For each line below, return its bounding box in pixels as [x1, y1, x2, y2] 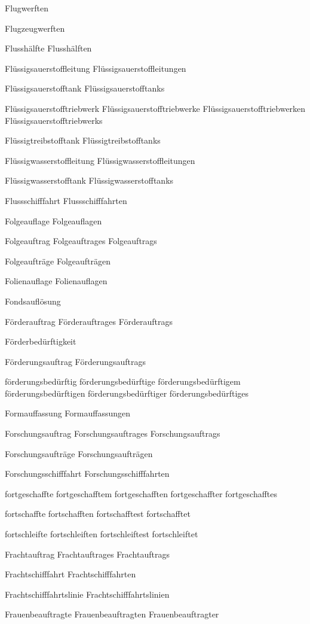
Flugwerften [5, 2, 48, 14]
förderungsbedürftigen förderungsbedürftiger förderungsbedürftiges [5, 386, 249, 399]
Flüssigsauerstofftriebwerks [5, 114, 103, 126]
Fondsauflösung [5, 294, 61, 307]
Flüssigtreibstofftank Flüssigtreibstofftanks [5, 134, 161, 147]
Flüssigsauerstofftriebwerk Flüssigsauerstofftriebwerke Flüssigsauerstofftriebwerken [5, 102, 306, 114]
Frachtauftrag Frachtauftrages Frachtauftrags [5, 547, 170, 560]
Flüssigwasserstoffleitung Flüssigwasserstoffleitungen [5, 154, 195, 166]
